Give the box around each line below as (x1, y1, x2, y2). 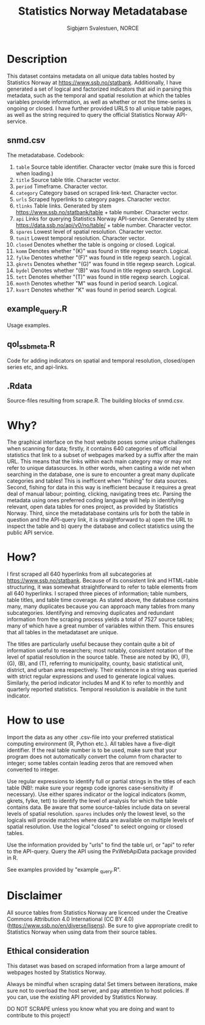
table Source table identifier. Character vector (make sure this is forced (15, 163, 195, 170)
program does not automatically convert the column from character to (7, 753, 182, 760)
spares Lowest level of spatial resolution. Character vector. (15, 228, 163, 235)
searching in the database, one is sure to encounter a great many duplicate (7, 471, 195, 478)
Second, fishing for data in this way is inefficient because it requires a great (7, 484, 196, 491)
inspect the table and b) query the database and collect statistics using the (7, 522, 195, 530)
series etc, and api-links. (7, 363, 69, 371)
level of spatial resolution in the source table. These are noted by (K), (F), (7, 653, 190, 661)
